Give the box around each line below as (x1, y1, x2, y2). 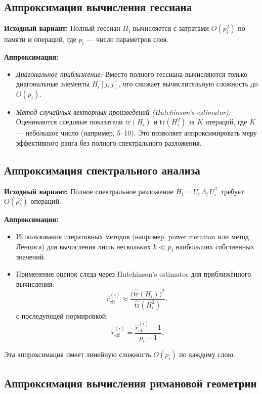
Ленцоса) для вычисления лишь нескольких (16, 241, 151, 251)
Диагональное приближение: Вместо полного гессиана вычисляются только (16, 68, 248, 79)
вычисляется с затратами (133, 23, 209, 33)
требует (221, 186, 244, 196)
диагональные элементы (16, 78, 90, 89)
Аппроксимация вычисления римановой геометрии (4, 375, 257, 390)
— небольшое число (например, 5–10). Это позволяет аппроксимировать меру (16, 127, 257, 138)
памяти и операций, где (4, 34, 76, 45)
